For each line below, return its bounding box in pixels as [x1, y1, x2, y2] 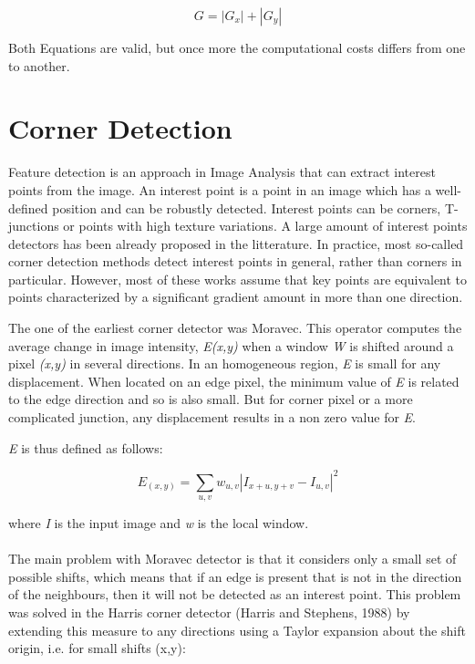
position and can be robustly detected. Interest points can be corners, [52, 198, 441, 217]
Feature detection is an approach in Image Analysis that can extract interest [8, 162, 436, 182]
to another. [8, 56, 70, 75]
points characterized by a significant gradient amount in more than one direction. [8, 287, 463, 306]
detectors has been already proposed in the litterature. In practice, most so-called [8, 233, 464, 253]
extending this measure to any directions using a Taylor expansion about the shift [8, 620, 466, 639]
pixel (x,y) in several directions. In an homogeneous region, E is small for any [8, 354, 441, 373]
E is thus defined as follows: [8, 438, 163, 457]
